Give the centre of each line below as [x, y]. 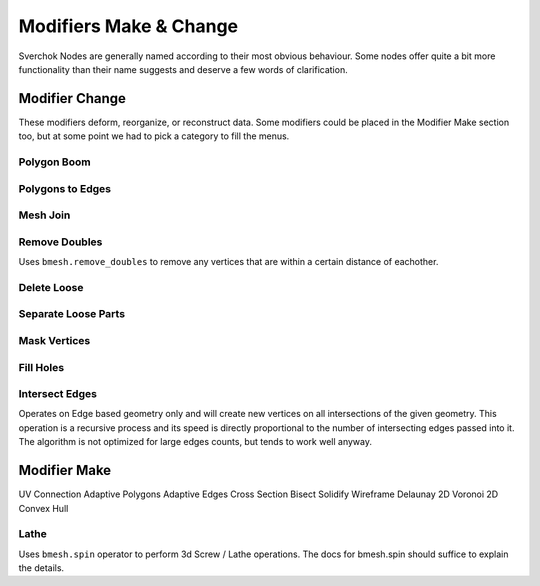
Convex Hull [43, 508]
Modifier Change [72, 98]
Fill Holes [41, 367]
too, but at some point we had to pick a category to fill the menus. [154, 136]
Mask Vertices [54, 340]
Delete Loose [51, 287]
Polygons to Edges [65, 188]
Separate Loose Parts [71, 314]
